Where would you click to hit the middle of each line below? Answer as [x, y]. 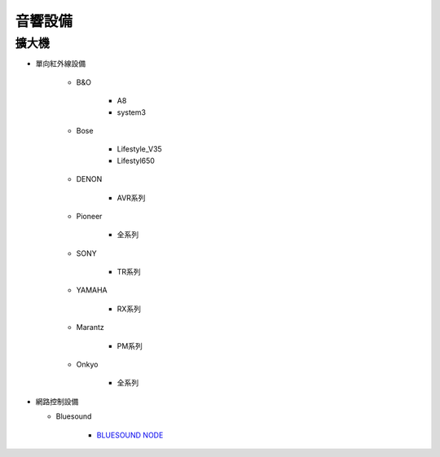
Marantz [90, 327]
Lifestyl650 [136, 160]
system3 [132, 112]
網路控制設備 [57, 401]
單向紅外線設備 [60, 64]
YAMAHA [92, 290]
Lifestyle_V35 [139, 149]
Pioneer [89, 216]
